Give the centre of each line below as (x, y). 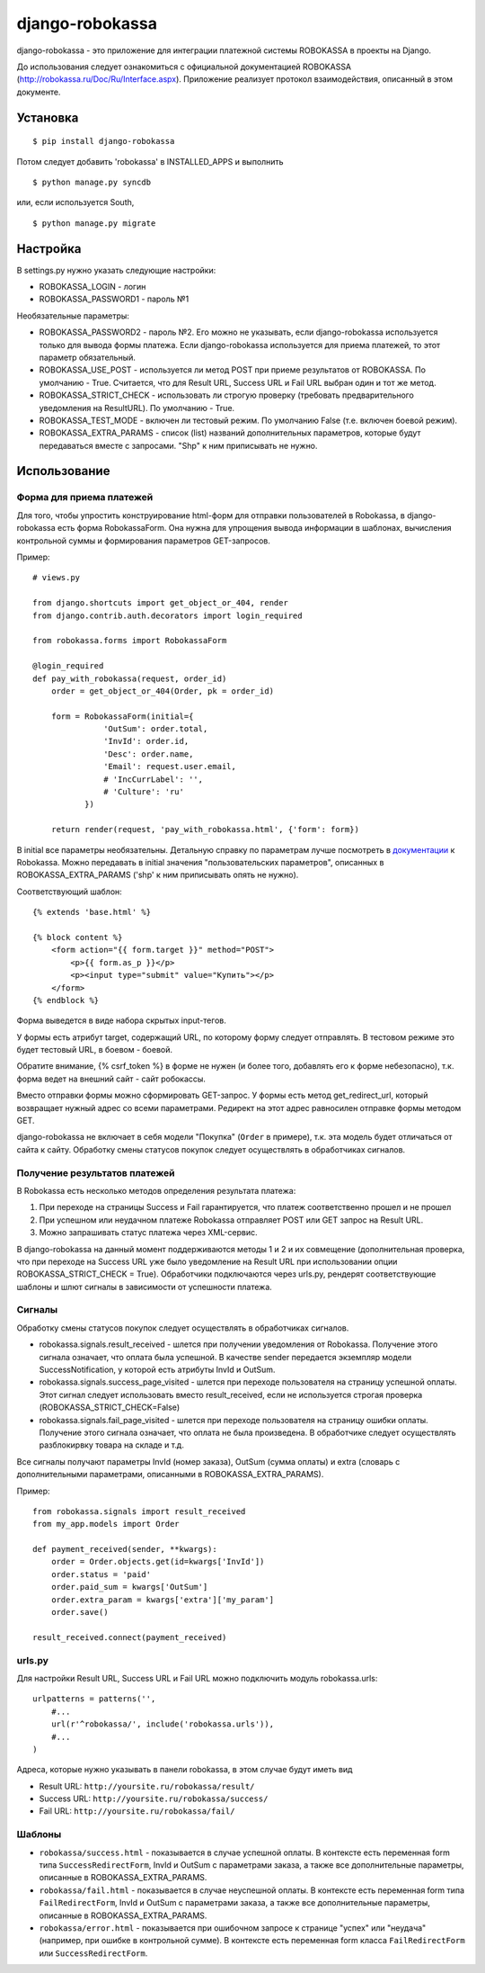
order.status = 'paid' (101, 1574)
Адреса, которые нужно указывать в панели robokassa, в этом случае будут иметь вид (185, 1770)
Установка (48, 117)
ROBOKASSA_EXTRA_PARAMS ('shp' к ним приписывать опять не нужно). (158, 875)
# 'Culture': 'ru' (144, 792)
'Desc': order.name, (149, 754)
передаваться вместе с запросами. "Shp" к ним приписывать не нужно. (178, 445)
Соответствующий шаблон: (70, 892)
